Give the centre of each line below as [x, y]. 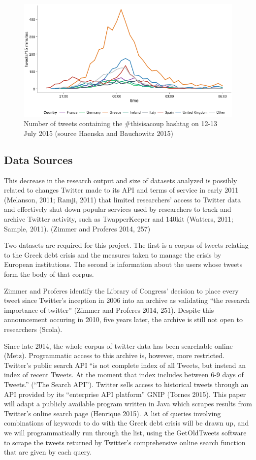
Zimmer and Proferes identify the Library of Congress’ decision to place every [121, 290]
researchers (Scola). [33, 329]
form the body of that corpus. [49, 274]
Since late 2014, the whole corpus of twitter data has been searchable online [118, 345]
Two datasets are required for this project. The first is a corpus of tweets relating [126, 245]
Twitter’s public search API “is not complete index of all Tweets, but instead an [125, 365]
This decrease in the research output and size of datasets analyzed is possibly [121, 180]
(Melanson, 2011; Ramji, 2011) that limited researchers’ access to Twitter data [123, 199]
